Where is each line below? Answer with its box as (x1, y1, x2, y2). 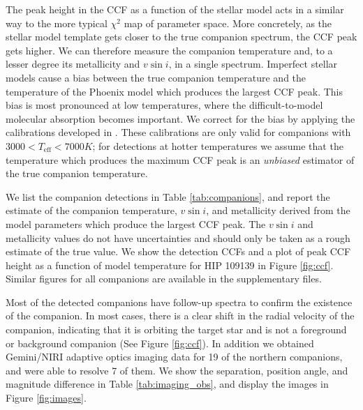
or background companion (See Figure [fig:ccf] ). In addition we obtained (6, 335, 314, 350)
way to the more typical (6, 15, 108, 30)
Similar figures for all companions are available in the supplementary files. (6, 271, 322, 286)
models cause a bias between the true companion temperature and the (6, 70, 306, 84)
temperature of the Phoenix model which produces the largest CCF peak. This (6, 84, 343, 98)
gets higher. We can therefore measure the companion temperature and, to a (6, 43, 333, 57)
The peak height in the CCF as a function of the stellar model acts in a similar (6, 2, 344, 16)
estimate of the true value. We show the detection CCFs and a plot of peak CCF (6, 244, 351, 259)
